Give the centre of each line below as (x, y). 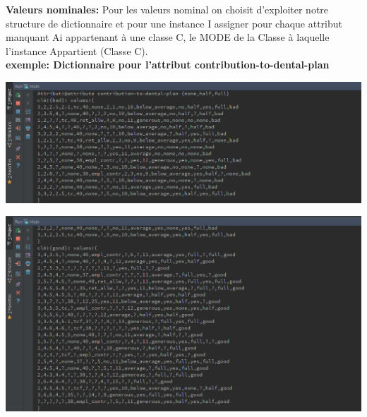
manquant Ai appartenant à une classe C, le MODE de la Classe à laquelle (168, 37)
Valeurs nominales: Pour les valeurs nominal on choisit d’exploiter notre (167, 9)
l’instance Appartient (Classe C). (77, 50)
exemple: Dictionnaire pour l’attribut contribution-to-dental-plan (168, 65)
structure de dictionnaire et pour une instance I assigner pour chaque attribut (174, 23)
